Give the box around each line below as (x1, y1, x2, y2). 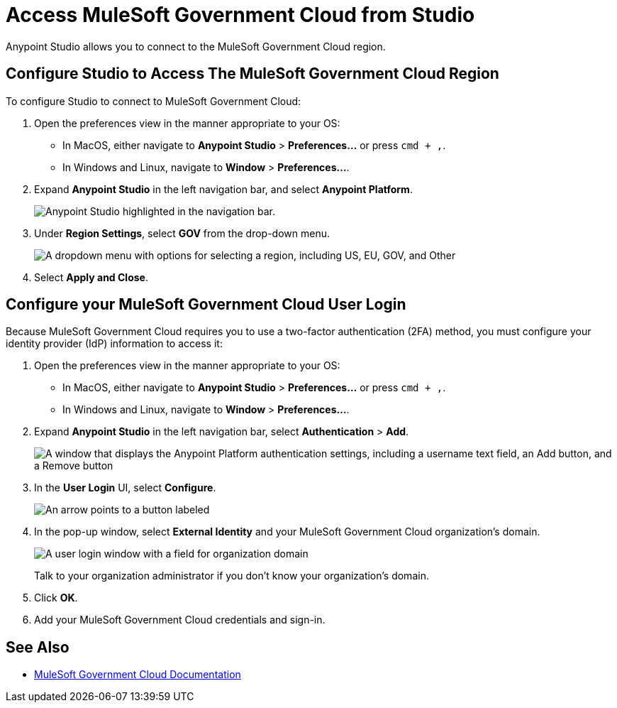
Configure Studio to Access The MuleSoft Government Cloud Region (6, 65, 499, 83)
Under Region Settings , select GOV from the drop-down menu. (34, 227, 330, 239)
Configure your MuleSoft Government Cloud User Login (6, 295, 406, 314)
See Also (6, 638, 70, 656)
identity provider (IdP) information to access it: (6, 337, 223, 350)
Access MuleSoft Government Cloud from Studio (6, 3, 475, 27)
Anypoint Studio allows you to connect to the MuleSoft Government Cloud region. (6, 40, 386, 53)
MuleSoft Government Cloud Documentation (34, 668, 241, 681)
